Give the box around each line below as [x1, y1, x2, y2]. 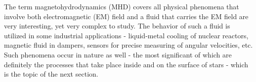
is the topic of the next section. [4, 69, 98, 79]
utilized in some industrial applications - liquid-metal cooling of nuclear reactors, [4, 30, 249, 40]
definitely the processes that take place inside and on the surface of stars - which [4, 59, 249, 69]
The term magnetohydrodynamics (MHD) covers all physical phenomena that [4, 1, 239, 11]
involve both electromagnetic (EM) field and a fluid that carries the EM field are [4, 11, 249, 21]
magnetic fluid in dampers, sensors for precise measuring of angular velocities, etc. [4, 40, 253, 50]
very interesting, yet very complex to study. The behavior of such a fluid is [4, 21, 230, 31]
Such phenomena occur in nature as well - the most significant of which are [4, 49, 232, 59]
